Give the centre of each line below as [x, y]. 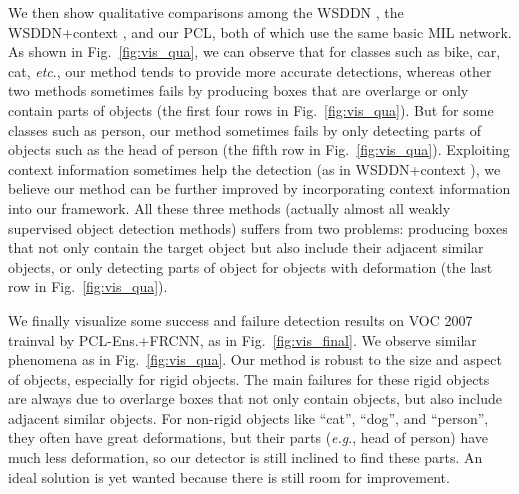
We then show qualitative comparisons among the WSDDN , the [206, 12]
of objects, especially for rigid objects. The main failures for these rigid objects [249, 378]
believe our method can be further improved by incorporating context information [259, 188]
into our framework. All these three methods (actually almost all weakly [229, 207]
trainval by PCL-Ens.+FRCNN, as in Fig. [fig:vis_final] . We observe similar [242, 339]
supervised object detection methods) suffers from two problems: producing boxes [258, 227]
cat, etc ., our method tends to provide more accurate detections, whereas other [250, 70]
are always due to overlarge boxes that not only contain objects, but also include [255, 398]
